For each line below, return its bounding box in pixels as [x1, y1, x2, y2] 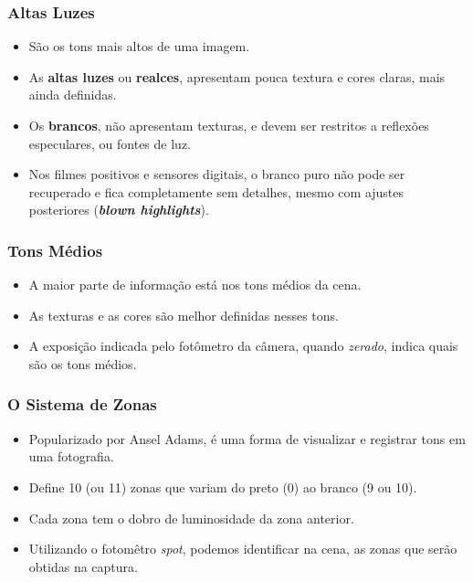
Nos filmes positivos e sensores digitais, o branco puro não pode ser [28, 164, 405, 184]
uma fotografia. [28, 447, 114, 466]
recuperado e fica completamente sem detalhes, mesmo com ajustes [28, 182, 405, 201]
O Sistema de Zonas [7, 393, 157, 416]
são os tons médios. [28, 354, 137, 373]
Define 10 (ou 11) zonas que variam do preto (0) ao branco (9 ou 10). [28, 477, 417, 496]
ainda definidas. [28, 85, 117, 104]
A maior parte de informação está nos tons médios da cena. [28, 275, 362, 294]
